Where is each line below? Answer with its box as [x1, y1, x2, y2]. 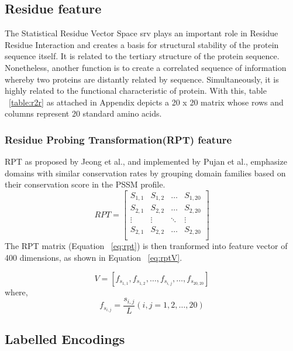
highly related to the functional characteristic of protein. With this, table [5, 84, 267, 97]
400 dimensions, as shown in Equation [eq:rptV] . [5, 251, 182, 264]
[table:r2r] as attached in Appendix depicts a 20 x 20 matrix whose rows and [9, 96, 284, 108]
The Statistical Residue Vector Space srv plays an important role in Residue [5, 27, 278, 39]
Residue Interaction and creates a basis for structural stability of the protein [5, 38, 279, 50]
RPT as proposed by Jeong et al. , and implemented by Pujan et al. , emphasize [5, 155, 287, 168]
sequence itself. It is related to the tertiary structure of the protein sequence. [5, 50, 280, 62]
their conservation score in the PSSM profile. [5, 178, 166, 190]
